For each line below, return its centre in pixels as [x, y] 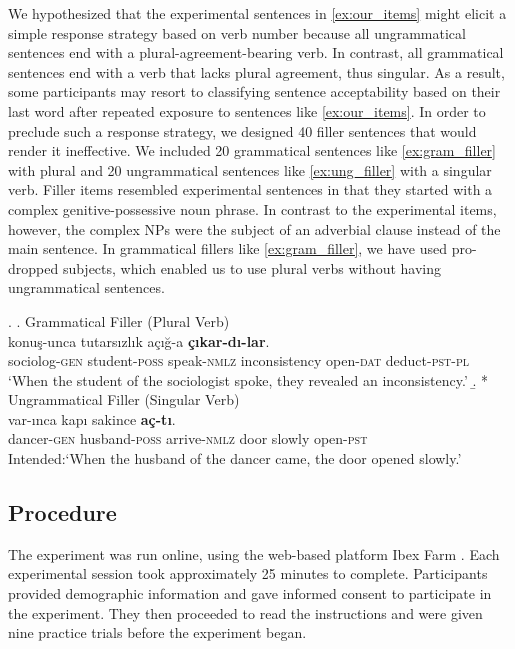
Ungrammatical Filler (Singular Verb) [124, 399]
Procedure [62, 512]
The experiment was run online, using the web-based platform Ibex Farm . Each [254, 553]
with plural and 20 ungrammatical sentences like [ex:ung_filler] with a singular [250, 169]
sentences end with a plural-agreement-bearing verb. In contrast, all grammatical [256, 52]
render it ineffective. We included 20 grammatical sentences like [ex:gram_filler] [252, 150]
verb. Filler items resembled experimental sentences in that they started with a [250, 189]
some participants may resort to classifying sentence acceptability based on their [254, 91]
